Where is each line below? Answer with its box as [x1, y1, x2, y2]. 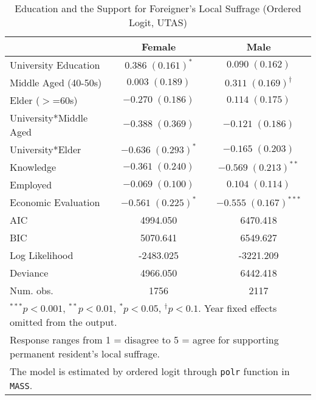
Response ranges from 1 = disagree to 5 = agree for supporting [10, 333, 279, 347]
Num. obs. [10, 283, 53, 297]
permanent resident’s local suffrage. [10, 347, 160, 360]
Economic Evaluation [10, 195, 100, 209]
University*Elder [10, 142, 81, 156]
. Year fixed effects [198, 301, 277, 315]
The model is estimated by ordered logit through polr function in [10, 364, 290, 378]
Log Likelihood [10, 248, 74, 262]
